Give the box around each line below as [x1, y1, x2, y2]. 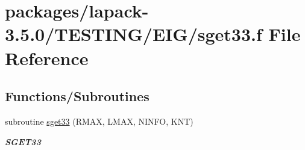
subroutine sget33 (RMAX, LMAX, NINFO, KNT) [5, 114, 193, 127]
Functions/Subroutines [5, 87, 149, 105]
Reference [5, 45, 89, 70]
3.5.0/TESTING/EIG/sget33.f [5, 22, 262, 46]
